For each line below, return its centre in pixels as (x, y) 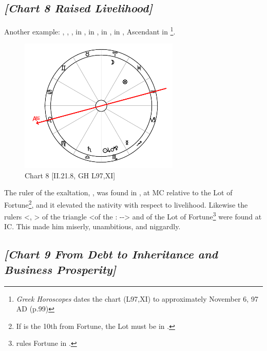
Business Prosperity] (60, 269)
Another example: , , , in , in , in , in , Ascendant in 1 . (90, 31)
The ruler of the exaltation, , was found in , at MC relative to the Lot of (118, 192)
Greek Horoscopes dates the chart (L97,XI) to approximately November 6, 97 (137, 298)
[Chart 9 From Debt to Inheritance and (111, 254)
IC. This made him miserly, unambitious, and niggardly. (92, 226)
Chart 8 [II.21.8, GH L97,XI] (70, 175)
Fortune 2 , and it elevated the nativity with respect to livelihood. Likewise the (126, 204)
